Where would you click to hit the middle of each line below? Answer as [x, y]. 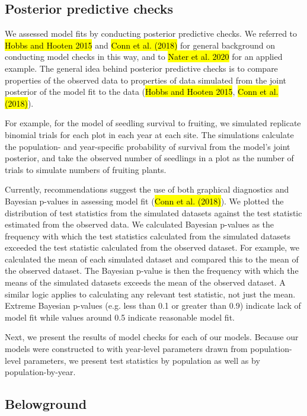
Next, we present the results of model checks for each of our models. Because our [152, 337]
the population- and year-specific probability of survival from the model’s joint [148, 146]
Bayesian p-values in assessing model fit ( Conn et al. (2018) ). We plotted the [144, 201]
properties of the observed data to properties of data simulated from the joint [146, 80]
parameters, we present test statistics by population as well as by [142, 360]
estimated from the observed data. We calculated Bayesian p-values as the [140, 224]
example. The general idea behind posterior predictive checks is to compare [141, 68]
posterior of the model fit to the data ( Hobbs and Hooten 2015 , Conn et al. [142, 92]
